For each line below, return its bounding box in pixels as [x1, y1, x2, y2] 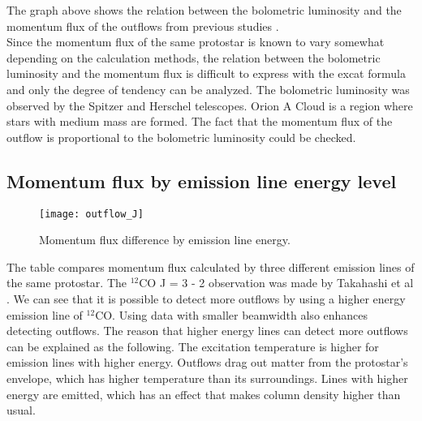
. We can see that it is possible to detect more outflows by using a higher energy [6, 290, 406, 307]
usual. [6, 402, 36, 419]
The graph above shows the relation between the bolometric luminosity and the [6, 2, 402, 18]
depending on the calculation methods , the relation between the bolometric [6, 49, 381, 66]
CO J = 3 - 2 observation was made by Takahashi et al [139, 274, 414, 291]
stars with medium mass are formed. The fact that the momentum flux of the [6, 113, 393, 130]
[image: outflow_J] [39, 208, 144, 220]
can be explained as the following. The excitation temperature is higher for [6, 337, 379, 354]
